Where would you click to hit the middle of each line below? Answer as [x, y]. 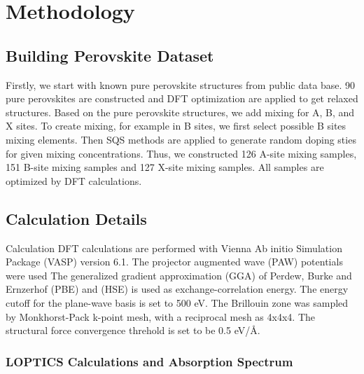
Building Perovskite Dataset [110, 55]
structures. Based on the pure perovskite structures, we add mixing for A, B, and [180, 112]
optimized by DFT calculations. [74, 180]
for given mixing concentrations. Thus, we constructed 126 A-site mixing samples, [181, 153]
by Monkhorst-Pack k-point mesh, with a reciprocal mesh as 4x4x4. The [160, 316]
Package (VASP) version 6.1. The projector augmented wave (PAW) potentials [174, 262]
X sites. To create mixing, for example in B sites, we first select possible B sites [176, 126]
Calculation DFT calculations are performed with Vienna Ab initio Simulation [174, 248]
